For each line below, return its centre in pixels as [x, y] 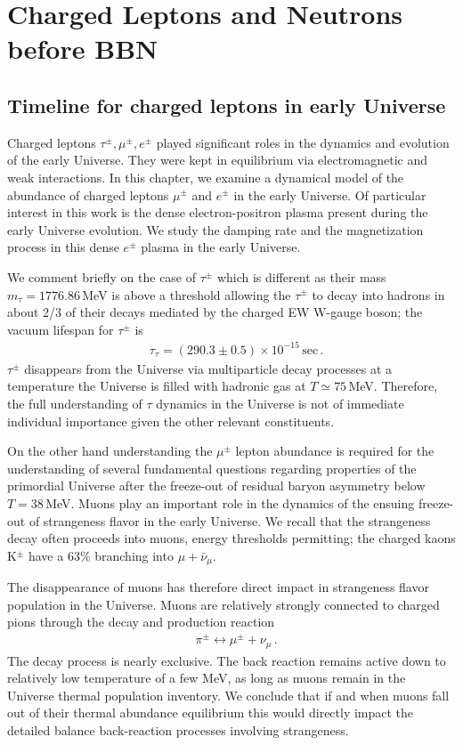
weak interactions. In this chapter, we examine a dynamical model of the [206, 177]
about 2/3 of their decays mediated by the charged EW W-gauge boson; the [215, 312]
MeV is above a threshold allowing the [187, 294]
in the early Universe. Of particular [330, 194]
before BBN [83, 49]
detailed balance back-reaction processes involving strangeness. [178, 729]
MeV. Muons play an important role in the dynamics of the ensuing [230, 502]
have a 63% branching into [101, 555]
